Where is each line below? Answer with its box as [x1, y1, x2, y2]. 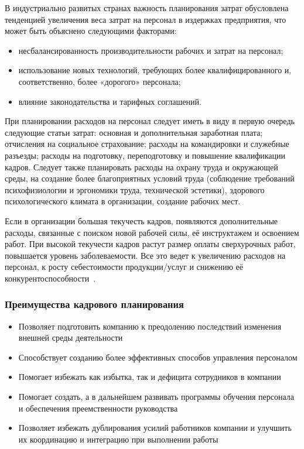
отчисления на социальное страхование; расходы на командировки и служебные [5, 138, 289, 150]
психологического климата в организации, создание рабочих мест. [5, 195, 241, 207]
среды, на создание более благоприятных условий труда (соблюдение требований [5, 172, 295, 184]
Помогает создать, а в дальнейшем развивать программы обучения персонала [18, 390, 295, 403]
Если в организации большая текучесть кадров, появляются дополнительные [5, 214, 278, 227]
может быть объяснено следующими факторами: [5, 25, 177, 37]
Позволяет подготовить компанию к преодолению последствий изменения [18, 320, 282, 332]
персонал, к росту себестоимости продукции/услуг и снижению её [5, 261, 244, 273]
